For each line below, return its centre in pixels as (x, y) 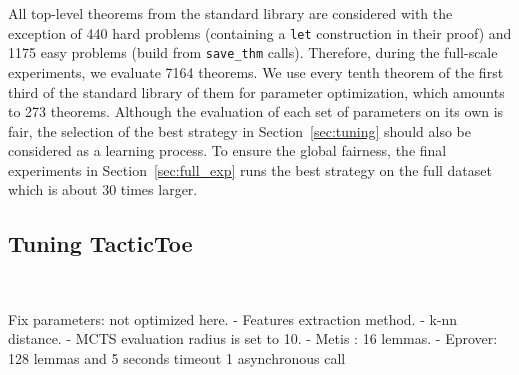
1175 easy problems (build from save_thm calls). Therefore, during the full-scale (253, 52)
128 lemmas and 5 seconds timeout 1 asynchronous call (177, 358)
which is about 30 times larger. (103, 189)
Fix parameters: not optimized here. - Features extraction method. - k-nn (233, 318)
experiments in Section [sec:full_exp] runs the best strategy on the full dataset (250, 169)
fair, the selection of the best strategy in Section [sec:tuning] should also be (239, 130)
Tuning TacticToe (100, 243)
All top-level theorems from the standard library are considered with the (230, 13)
